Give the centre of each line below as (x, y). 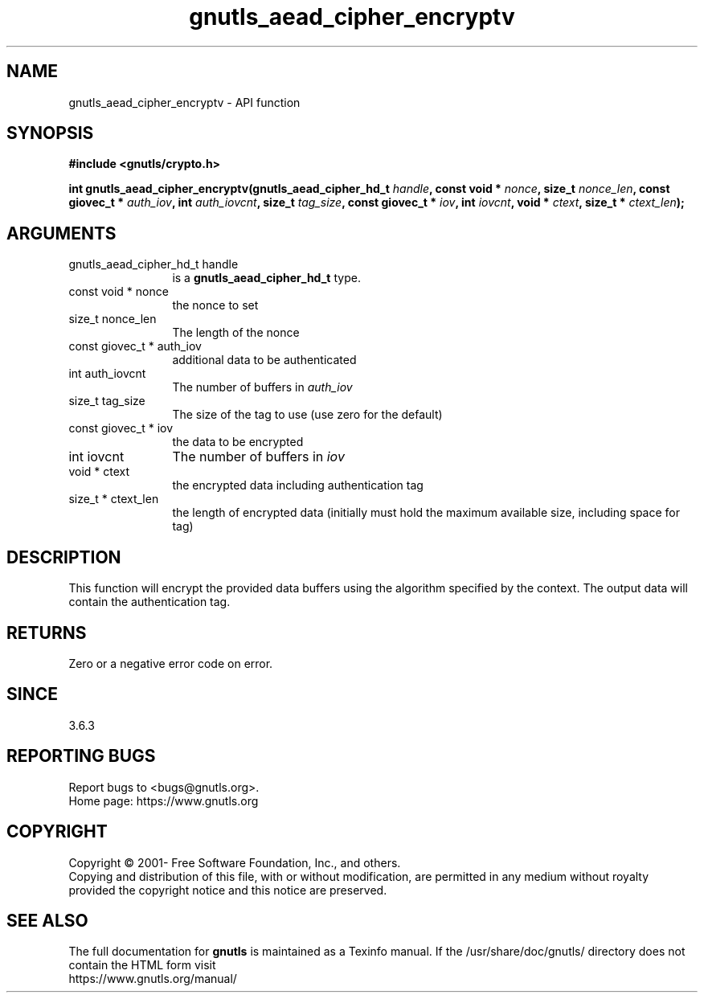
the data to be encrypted (238, 442)
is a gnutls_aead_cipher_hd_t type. (266, 278)
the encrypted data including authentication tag (298, 485)
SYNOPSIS (50, 133)
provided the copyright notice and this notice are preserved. (228, 890)
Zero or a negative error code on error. (171, 663)
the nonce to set (215, 305)
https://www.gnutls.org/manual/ (153, 979)
